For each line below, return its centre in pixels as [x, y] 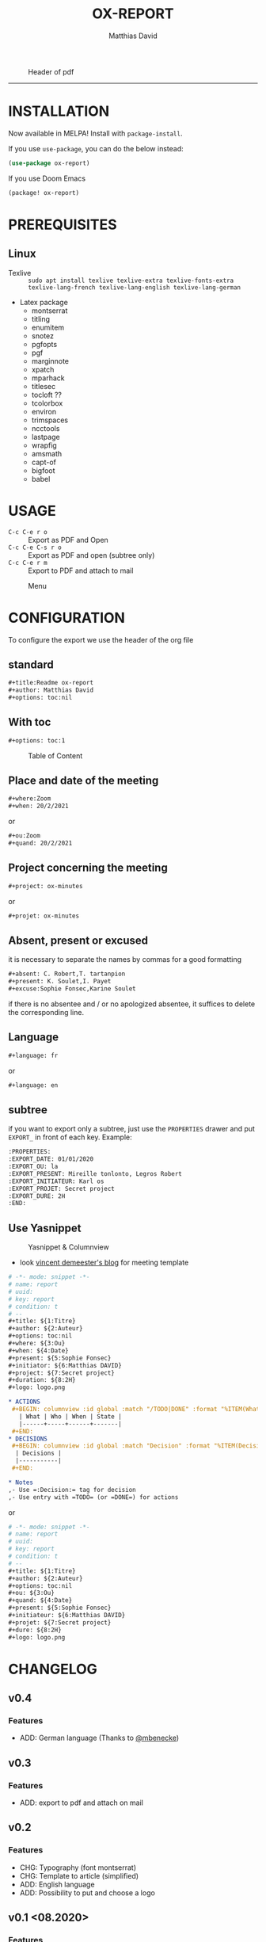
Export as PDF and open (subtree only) [91, 555]
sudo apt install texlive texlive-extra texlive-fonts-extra [131, 280]
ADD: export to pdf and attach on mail [82, 1803]
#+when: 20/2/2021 [38, 806]
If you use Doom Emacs [47, 178]
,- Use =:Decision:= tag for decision [72, 1490]
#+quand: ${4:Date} [40, 1601]
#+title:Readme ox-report [51, 683]
